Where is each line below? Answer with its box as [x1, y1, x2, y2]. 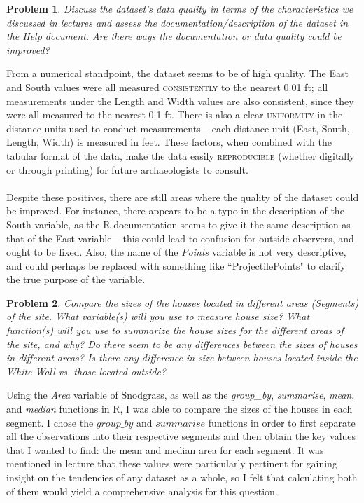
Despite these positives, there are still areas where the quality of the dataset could [6, 189, 359, 204]
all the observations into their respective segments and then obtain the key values [6, 429, 356, 443]
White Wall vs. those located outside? [6, 364, 167, 378]
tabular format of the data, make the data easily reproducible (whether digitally [6, 148, 355, 163]
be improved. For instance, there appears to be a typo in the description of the [6, 203, 344, 218]
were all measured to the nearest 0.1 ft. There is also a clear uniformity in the [6, 107, 343, 122]
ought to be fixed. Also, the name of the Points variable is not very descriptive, [6, 244, 346, 259]
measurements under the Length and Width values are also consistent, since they [6, 93, 354, 108]
